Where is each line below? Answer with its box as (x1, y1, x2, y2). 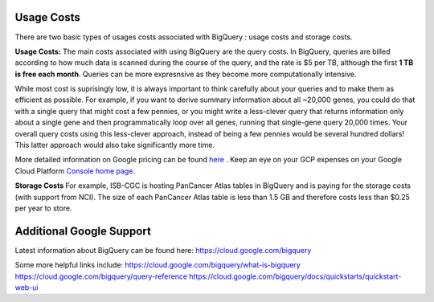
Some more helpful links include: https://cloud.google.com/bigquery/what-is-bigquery (14, 260, 301, 270)
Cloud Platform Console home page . (14, 165, 136, 176)
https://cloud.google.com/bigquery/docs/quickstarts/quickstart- (189, 271, 402, 281)
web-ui (14, 283, 39, 292)
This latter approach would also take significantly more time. (14, 141, 215, 150)
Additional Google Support (14, 224, 152, 238)
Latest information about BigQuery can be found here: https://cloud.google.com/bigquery (14, 245, 312, 255)
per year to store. (14, 203, 72, 213)
